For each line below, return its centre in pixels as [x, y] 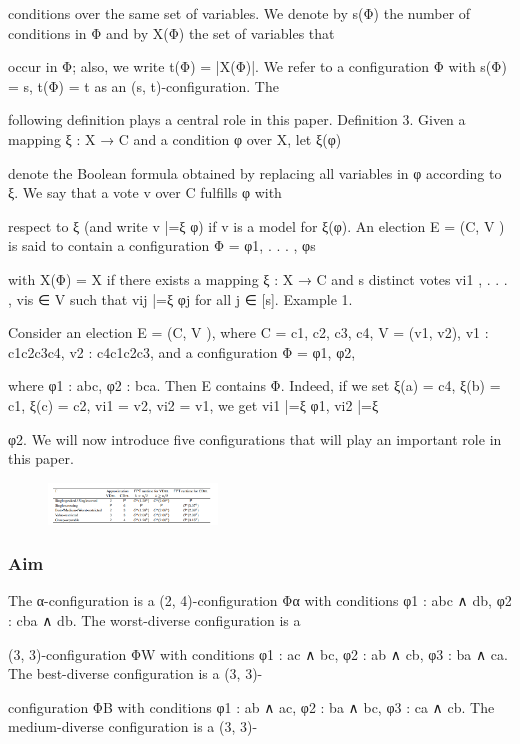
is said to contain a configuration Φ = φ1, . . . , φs [162, 245]
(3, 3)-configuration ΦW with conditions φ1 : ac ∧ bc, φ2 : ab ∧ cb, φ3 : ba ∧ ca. [258, 653]
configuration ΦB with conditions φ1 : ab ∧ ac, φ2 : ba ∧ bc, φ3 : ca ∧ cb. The [251, 706]
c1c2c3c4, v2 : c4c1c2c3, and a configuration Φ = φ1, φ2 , [182, 351]
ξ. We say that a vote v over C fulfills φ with [145, 192]
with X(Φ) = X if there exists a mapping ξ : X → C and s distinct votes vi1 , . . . [258, 278]
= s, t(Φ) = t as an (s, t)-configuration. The [143, 85]
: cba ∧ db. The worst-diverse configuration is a [154, 620]
